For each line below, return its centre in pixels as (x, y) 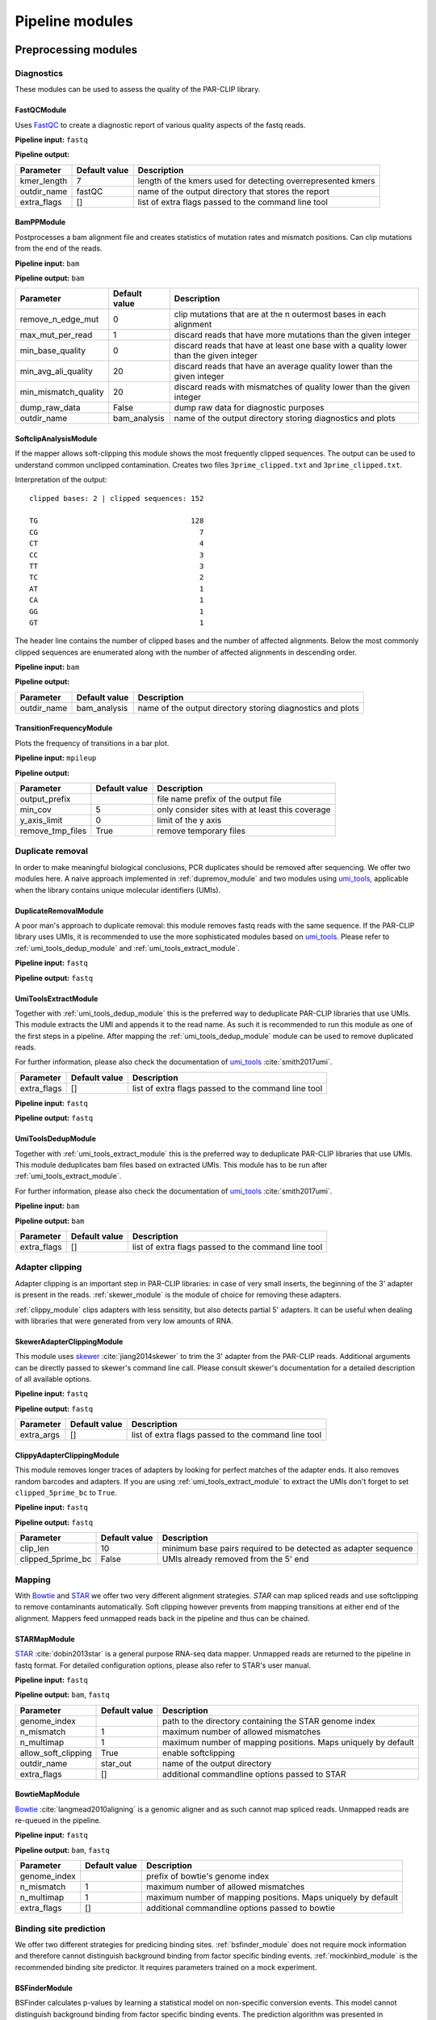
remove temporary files (201, 831)
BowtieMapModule (48, 1795)
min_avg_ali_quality (56, 372)
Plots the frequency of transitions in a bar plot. (92, 743)
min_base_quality (53, 351)
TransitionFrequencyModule (64, 728)
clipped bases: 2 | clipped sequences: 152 (117, 498)
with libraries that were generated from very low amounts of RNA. (124, 1320)
